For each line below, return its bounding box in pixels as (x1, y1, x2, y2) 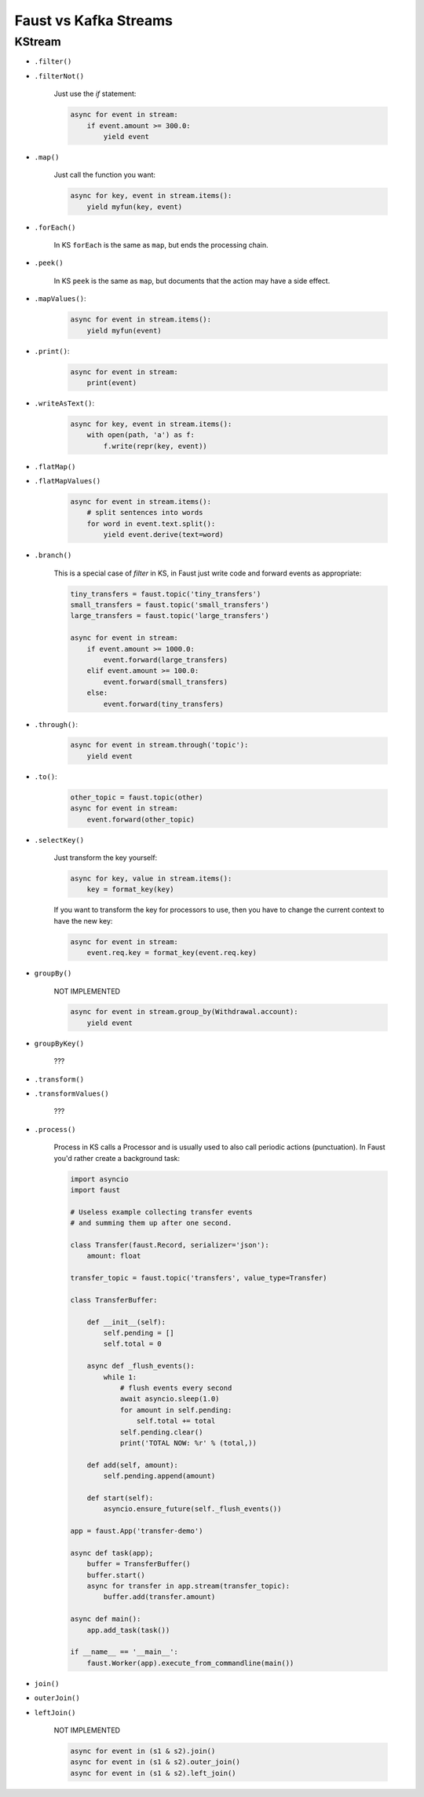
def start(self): (86, 1494, 154, 1502)
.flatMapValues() (34, 476, 101, 486)
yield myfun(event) (86, 326, 163, 335)
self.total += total (136, 1417, 216, 1426)
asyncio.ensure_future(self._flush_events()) (103, 1505, 282, 1513)
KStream (14, 35, 62, 49)
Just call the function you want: (53, 170, 156, 180)
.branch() (34, 551, 72, 560)
